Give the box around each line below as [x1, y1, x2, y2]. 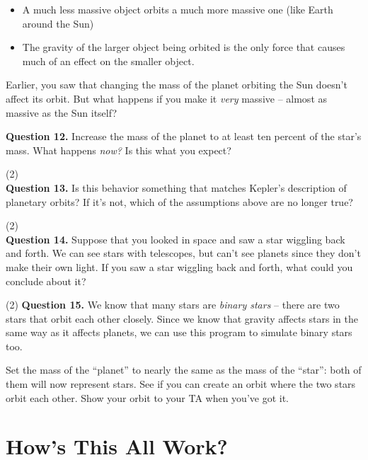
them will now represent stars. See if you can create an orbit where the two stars [6, 376, 356, 391]
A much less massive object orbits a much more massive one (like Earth [22, 2, 333, 16]
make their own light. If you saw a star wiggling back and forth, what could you [6, 259, 353, 274]
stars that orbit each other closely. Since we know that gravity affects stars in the [6, 311, 358, 326]
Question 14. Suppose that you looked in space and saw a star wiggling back [6, 231, 345, 246]
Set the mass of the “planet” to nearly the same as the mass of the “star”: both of [6, 362, 362, 377]
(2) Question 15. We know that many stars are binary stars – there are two [6, 297, 340, 312]
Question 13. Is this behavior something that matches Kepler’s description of [6, 180, 347, 195]
